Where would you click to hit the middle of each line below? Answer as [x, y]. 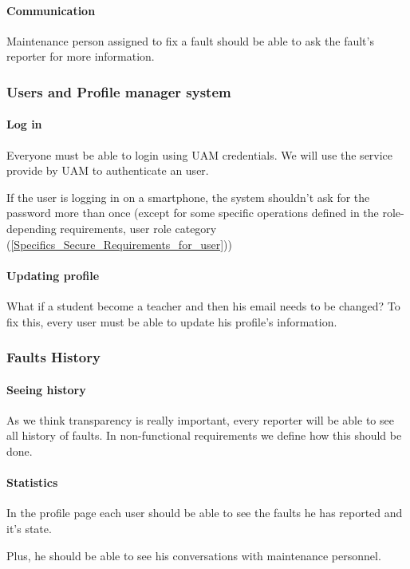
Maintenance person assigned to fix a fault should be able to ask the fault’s [190, 40]
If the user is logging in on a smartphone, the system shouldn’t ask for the [188, 197]
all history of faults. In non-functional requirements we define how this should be [204, 435]
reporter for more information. [81, 56]
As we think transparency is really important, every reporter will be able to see [200, 419]
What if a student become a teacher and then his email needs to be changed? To [203, 305]
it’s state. [29, 528]
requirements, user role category [138, 228]
